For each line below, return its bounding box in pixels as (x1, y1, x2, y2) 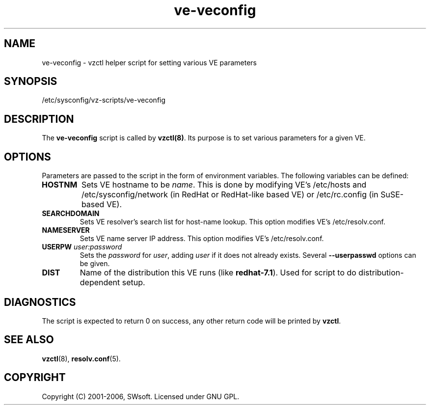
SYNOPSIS (4, 75, 57, 88)
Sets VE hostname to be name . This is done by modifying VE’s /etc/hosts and (81, 180, 367, 190)
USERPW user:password (42, 243, 122, 251)
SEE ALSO (4, 333, 54, 346)
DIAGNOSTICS (4, 296, 76, 308)
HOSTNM (41, 180, 78, 190)
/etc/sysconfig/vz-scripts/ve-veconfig (42, 96, 166, 105)
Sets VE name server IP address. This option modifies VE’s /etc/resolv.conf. (80, 234, 324, 243)
